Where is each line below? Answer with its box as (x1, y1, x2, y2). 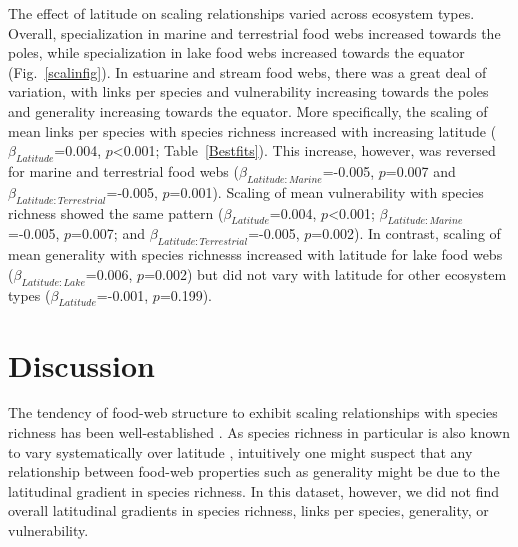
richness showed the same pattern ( (8, 202, 224, 223)
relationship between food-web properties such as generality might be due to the (8, 461, 500, 482)
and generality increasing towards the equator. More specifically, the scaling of (8, 100, 488, 121)
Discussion (8, 344, 155, 385)
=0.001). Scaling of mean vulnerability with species (169, 181, 484, 202)
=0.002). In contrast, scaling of (311, 223, 501, 244)
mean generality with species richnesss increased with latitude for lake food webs (8, 244, 503, 265)
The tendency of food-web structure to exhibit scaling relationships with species (8, 402, 498, 423)
